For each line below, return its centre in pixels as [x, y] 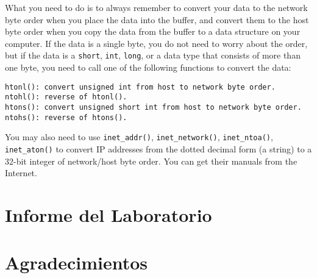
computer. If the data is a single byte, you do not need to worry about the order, [156, 43]
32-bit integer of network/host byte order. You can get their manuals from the [151, 161]
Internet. [21, 173]
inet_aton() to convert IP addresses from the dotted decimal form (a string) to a [158, 148]
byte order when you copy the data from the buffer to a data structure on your [153, 31]
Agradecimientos [77, 262]
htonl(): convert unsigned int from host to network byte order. [140, 87]
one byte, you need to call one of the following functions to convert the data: [148, 67]
